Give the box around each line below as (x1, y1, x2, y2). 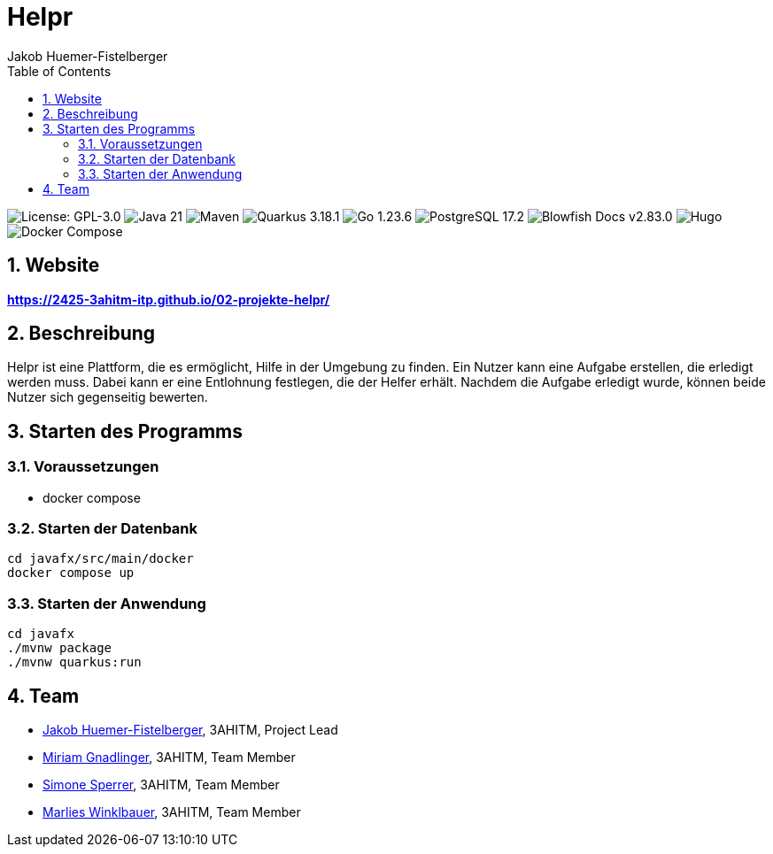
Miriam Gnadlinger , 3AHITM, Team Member (43, 750, 296, 765)
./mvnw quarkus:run (7, 655, 142, 670)
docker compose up (7, 565, 135, 581)
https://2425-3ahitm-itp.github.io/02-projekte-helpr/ (7, 291, 330, 307)
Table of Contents (7, 63, 112, 79)
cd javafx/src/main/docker (7, 551, 194, 566)
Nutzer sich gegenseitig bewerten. (7, 389, 208, 405)
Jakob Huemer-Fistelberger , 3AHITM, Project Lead (43, 722, 338, 737)
